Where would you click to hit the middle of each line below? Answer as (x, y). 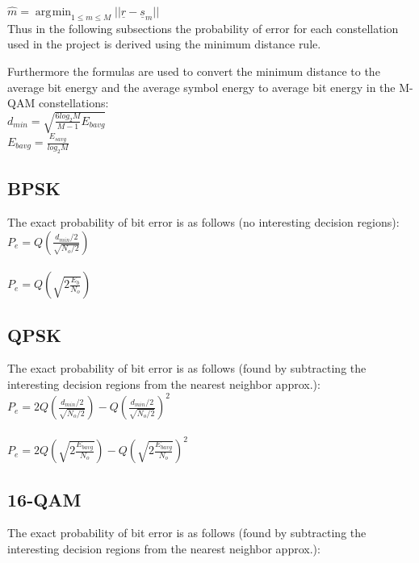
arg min (53, 12)
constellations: (73, 103)
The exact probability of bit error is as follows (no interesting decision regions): (203, 222)
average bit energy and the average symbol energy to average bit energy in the (201, 87)
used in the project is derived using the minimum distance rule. (164, 44)
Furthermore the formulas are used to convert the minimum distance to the (194, 71)
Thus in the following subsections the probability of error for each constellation (203, 28)
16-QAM (44, 499)
